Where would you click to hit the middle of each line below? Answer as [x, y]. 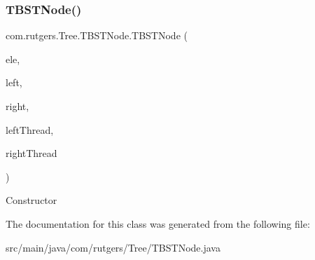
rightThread [31, 153]
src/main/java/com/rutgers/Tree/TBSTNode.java [113, 247]
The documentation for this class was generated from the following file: [158, 223]
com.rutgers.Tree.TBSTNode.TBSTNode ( [97, 35]
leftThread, [30, 129]
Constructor [31, 200]
